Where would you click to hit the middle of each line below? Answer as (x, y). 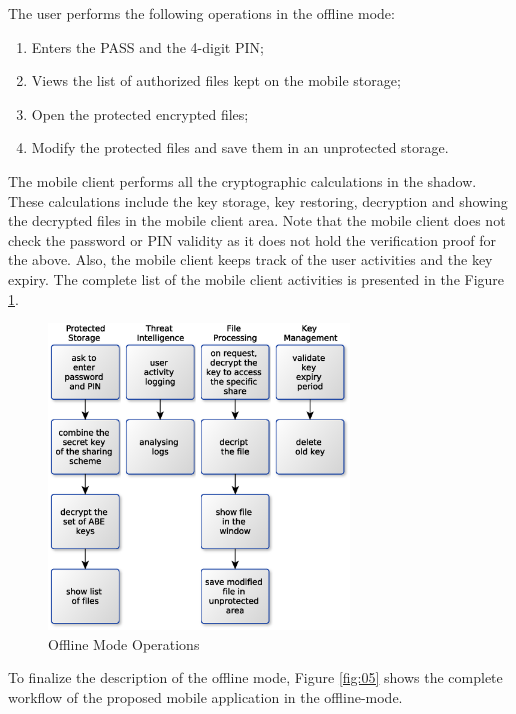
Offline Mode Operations (124, 643)
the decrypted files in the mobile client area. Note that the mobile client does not (257, 220)
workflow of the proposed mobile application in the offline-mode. (205, 697)
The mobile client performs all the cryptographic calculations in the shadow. (242, 180)
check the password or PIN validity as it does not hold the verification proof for (252, 239)
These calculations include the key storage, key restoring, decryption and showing (258, 200)
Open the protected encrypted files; (140, 113)
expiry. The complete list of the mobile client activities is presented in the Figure (256, 278)
